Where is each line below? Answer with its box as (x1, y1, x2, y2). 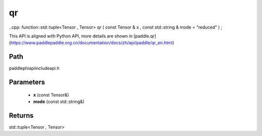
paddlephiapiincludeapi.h (9, 66, 60, 71)
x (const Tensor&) (33, 92, 69, 98)
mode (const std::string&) (33, 99, 85, 104)
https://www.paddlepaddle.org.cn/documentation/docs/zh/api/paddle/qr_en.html (10, 40, 173, 46)
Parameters (9, 78, 45, 86)
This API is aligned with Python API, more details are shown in (9, 33, 133, 39)
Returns (9, 111, 34, 119)
